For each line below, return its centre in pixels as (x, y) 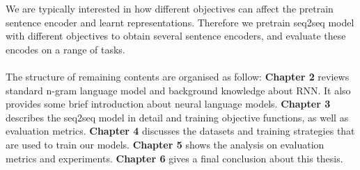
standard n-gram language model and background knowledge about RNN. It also (178, 90)
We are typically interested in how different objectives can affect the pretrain (170, 8)
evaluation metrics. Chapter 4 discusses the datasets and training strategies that (180, 131)
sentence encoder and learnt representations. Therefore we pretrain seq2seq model (180, 22)
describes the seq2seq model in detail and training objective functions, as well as (177, 117)
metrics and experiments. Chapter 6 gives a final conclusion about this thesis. (174, 158)
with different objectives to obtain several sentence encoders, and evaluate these (176, 36)
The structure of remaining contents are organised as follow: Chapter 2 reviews (178, 76)
